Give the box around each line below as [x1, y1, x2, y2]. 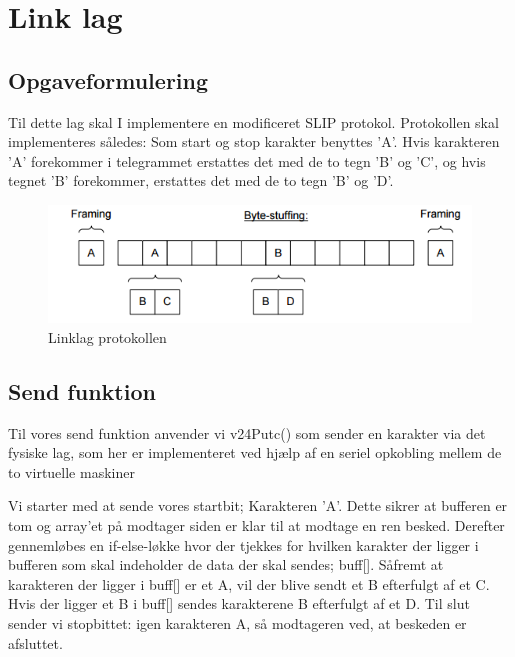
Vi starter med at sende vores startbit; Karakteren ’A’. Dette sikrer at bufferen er [8, 495, 508, 516]
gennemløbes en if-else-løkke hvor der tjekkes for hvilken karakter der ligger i [8, 534, 479, 555]
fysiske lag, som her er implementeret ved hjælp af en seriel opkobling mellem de [8, 442, 502, 463]
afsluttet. [8, 632, 63, 653]
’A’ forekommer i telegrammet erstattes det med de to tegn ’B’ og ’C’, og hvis [8, 150, 486, 171]
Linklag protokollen [48, 326, 167, 347]
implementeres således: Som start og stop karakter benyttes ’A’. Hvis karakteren [8, 131, 500, 152]
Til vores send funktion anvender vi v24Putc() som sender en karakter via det [8, 422, 486, 443]
